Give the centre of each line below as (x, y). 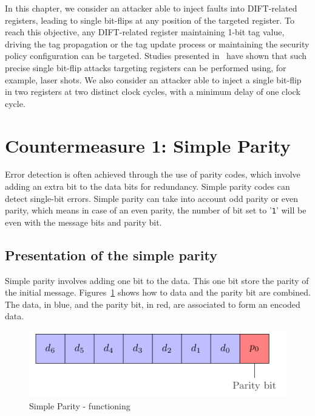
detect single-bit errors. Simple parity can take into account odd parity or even (151, 198)
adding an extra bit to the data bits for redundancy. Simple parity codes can (147, 186)
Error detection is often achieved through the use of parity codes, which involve (153, 174)
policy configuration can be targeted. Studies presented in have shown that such (156, 56)
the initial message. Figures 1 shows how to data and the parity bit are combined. (158, 292)
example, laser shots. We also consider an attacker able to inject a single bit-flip (153, 79)
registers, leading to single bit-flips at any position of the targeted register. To (150, 20)
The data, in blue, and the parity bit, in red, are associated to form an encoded (153, 304)
